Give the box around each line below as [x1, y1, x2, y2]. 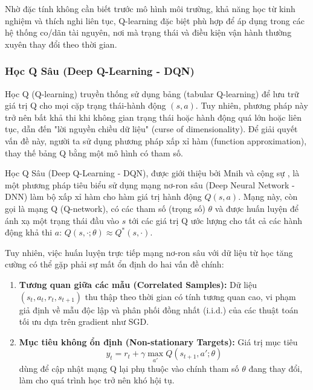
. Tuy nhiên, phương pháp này [195, 99, 308, 112]
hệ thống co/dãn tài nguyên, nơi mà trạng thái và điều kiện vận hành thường [5, 26, 292, 39]
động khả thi [5, 226, 53, 238]
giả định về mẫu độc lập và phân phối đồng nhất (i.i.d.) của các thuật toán [19, 303, 298, 316]
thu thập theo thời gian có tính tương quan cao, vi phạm [85, 290, 296, 302]
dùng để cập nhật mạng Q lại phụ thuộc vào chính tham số [19, 362, 239, 374]
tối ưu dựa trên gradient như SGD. [19, 315, 149, 328]
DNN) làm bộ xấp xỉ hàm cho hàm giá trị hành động [5, 190, 202, 203]
